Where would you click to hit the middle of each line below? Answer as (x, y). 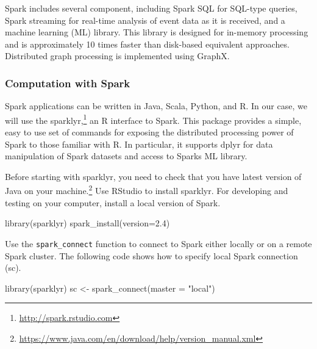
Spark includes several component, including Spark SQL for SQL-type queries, (151, 8)
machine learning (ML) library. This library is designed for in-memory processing (157, 32)
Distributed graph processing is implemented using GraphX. (117, 56)
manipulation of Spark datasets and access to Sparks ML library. (126, 156)
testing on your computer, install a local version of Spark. (113, 202)
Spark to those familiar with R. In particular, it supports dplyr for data (139, 144)
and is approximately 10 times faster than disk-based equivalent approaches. (147, 44)
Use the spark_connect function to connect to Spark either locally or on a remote (158, 243)
